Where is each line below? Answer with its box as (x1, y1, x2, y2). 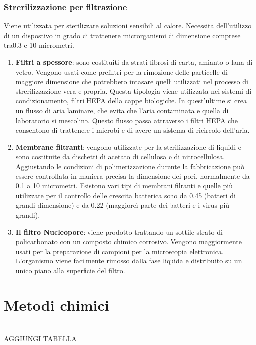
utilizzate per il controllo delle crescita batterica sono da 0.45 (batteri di (15, 190, 236, 200)
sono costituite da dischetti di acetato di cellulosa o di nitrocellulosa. (15, 151, 225, 162)
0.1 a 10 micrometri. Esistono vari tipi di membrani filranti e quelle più (15, 180, 233, 191)
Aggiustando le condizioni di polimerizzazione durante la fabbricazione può (15, 161, 244, 171)
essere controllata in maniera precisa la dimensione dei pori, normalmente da (15, 171, 250, 181)
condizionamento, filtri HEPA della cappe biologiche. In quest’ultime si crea (15, 95, 247, 106)
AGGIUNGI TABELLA (4, 333, 77, 344)
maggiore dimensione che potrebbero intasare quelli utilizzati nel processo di (15, 76, 248, 86)
